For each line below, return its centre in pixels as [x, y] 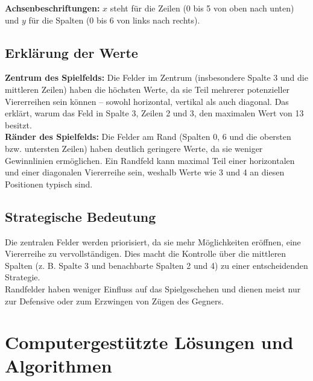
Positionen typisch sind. [49, 184]
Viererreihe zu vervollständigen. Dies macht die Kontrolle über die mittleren [146, 253]
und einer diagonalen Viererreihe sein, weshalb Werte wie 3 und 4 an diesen [145, 172]
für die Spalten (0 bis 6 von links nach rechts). [114, 20]
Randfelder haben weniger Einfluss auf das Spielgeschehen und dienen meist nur [153, 288]
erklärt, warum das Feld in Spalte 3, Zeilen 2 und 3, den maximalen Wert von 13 [154, 113]
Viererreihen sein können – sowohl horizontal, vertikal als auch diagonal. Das [147, 101]
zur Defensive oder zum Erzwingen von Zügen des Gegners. [114, 301]
